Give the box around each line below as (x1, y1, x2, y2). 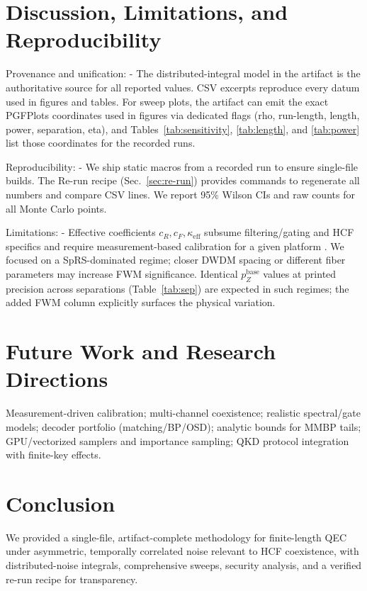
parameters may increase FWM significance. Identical (6, 266, 238, 281)
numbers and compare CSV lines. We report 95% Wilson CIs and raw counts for (6, 187, 355, 202)
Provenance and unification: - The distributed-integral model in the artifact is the (6, 66, 361, 81)
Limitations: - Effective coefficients (6, 225, 156, 240)
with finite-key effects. (6, 447, 101, 462)
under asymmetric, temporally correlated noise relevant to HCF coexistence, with (6, 544, 359, 558)
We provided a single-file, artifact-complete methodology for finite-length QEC (6, 529, 347, 544)
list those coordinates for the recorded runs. (6, 135, 196, 150)
